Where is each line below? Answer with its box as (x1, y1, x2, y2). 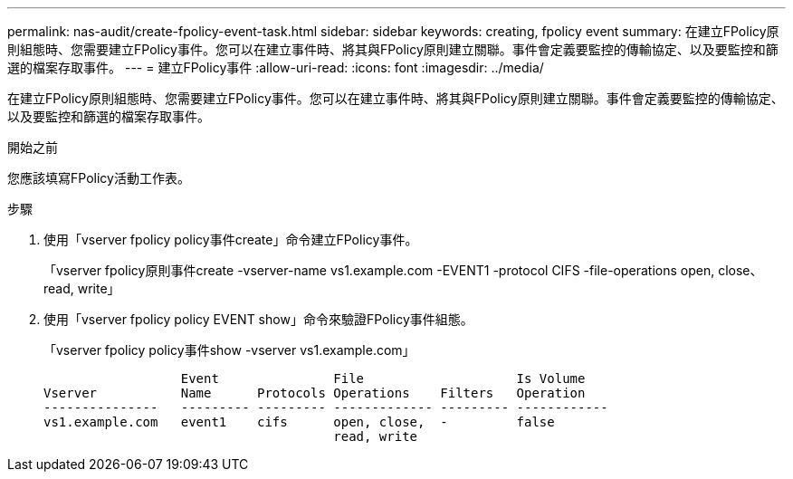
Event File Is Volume (180, 371, 586, 386)
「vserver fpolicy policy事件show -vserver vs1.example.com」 (43, 342, 416, 358)
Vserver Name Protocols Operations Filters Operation (43, 386, 586, 400)
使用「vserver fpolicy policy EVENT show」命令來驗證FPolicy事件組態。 (43, 311, 473, 327)
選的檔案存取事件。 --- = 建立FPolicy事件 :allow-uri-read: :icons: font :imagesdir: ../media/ (7, 60, 544, 75)
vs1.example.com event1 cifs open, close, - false (43, 415, 555, 429)
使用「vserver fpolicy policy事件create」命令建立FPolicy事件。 (43, 232, 418, 247)
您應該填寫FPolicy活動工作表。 (7, 170, 190, 186)
